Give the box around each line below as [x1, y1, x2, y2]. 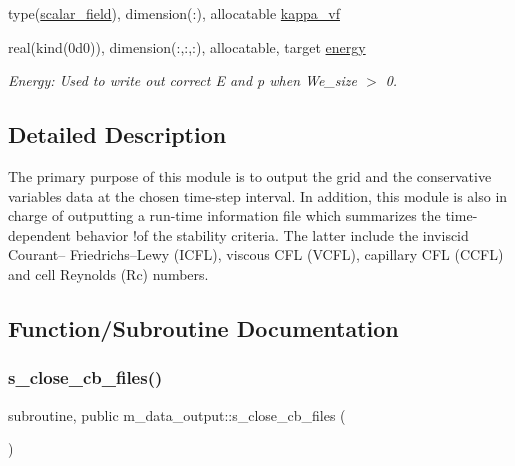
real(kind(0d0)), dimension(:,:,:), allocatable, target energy [8, 36, 366, 57]
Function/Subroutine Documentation [8, 312, 399, 343]
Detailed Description [8, 119, 227, 150]
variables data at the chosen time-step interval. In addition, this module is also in [8, 185, 508, 206]
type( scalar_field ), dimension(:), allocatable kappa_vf [8, 3, 340, 23]
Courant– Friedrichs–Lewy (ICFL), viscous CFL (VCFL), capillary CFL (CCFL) [8, 244, 504, 265]
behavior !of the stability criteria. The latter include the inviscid [75, 224, 469, 245]
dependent [8, 224, 72, 245]
